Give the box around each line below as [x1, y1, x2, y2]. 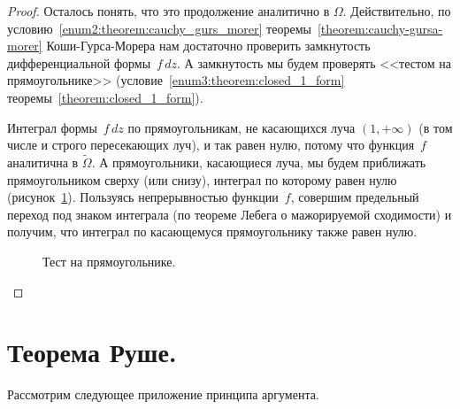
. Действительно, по [342, 2, 451, 19]
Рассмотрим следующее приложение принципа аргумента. [7, 385, 319, 404]
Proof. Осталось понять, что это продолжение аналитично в [7, 2, 330, 19]
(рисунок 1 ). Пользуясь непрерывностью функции [7, 188, 279, 206]
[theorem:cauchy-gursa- [317, 19, 443, 37]
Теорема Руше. [7, 334, 177, 370]
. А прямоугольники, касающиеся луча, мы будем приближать [91, 152, 426, 171]
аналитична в [7, 152, 79, 171]
